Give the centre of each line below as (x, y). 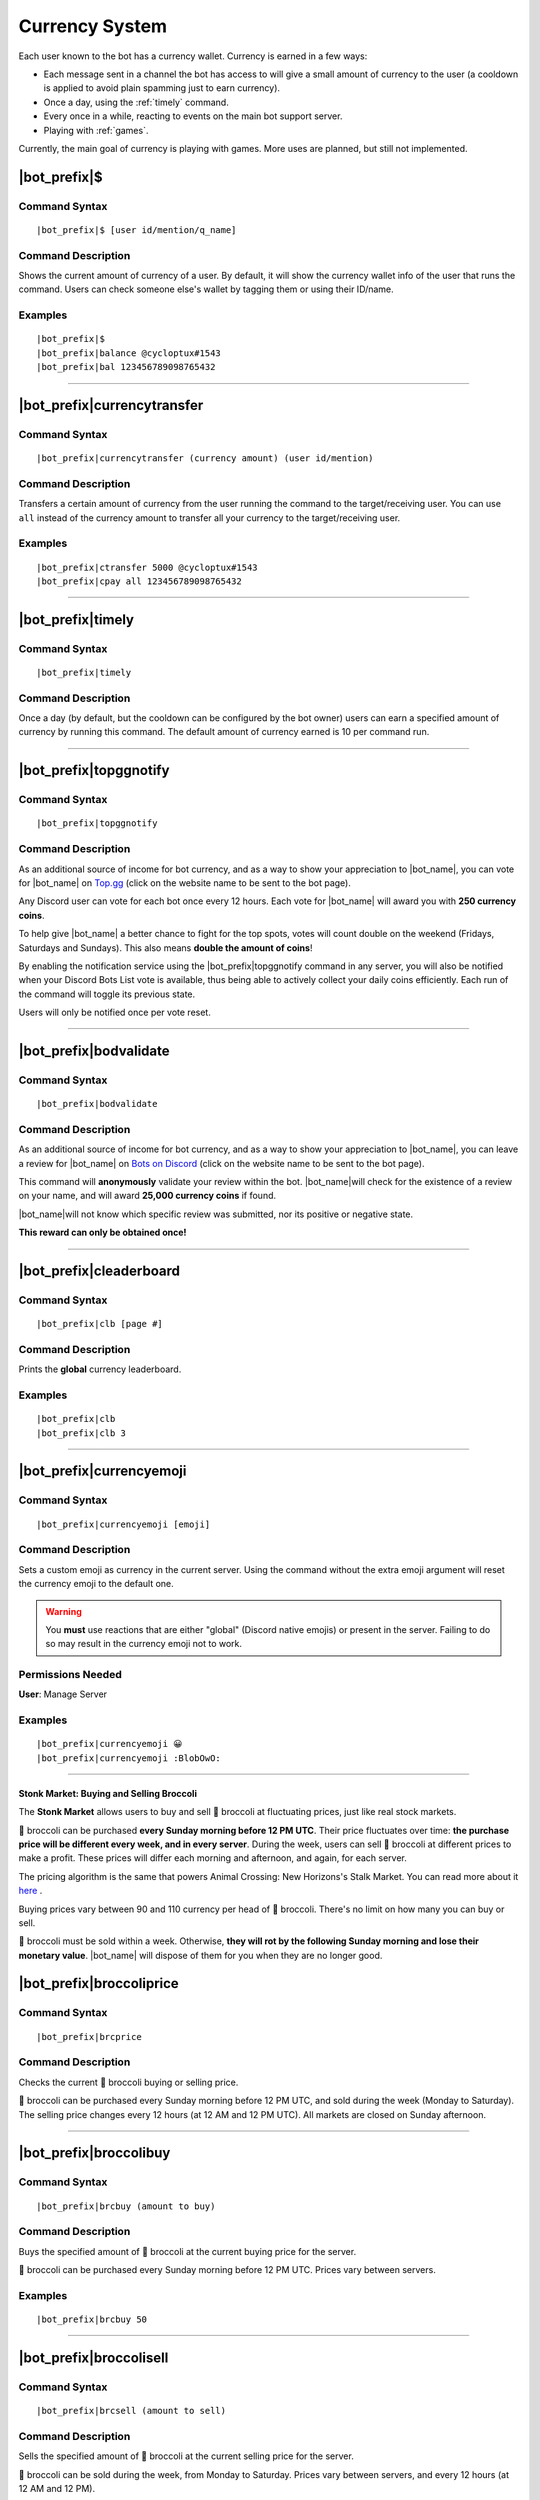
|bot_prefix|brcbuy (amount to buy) (126, 2206)
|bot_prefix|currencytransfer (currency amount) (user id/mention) (205, 458)
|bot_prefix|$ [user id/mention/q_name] (136, 229)
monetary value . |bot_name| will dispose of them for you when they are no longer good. (200, 1955)
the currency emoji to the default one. (96, 1584)
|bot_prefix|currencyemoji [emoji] (123, 1524)
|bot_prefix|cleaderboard (99, 1270)
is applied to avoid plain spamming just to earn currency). (161, 88)
